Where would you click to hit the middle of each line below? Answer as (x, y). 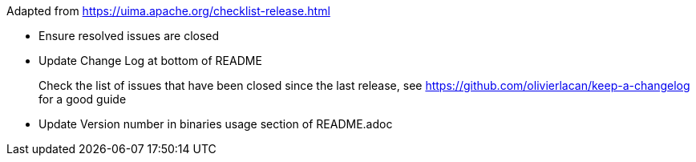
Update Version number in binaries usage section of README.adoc (216, 124)
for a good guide (83, 99)
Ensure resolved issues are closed (129, 36)
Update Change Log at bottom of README (150, 61)
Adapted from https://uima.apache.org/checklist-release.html (168, 11)
